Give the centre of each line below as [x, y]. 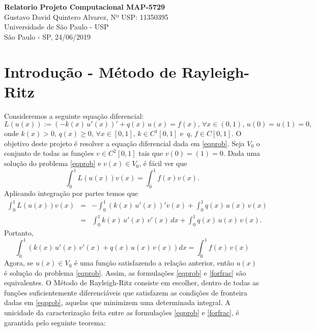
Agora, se [19, 263]
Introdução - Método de [90, 71]
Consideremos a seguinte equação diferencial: [74, 115]
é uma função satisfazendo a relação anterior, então [154, 263]
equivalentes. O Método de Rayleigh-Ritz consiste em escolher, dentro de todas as [132, 283]
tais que [151, 153]
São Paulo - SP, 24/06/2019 [47, 36]
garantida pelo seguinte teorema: [55, 322]
